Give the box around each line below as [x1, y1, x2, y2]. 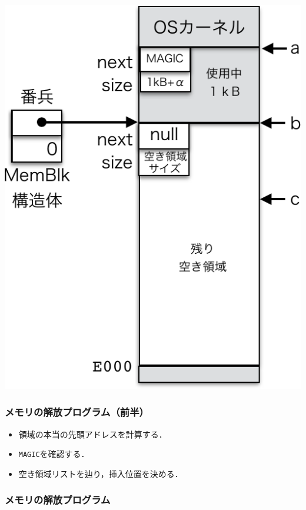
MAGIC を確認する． [18, 448, 89, 460]
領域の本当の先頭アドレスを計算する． [18, 428, 167, 440]
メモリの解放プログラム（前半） [5, 405, 149, 419]
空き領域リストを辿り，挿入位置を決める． [18, 467, 183, 479]
